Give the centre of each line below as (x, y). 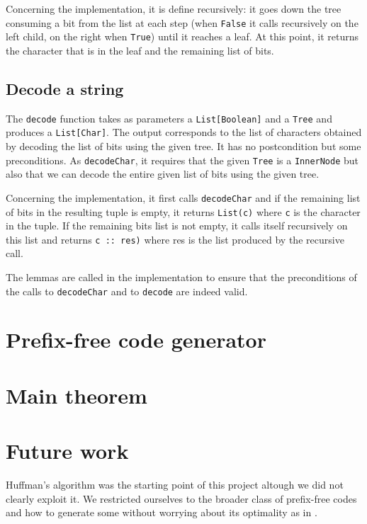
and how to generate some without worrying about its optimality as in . (162, 512)
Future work (67, 451)
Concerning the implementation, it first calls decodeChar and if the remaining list (183, 197)
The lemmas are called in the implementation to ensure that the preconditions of (181, 277)
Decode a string (65, 88)
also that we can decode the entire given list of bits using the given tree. (163, 174)
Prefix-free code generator (136, 340)
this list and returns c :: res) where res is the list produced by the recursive (175, 239)
